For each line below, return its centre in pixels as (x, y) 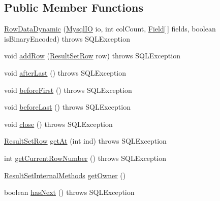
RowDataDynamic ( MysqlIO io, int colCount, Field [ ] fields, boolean (110, 29)
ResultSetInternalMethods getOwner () (65, 175)
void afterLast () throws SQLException (65, 72)
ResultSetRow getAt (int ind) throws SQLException (85, 141)
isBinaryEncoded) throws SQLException (67, 38)
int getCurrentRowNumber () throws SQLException (85, 158)
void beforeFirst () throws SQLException (68, 90)
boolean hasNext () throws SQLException (69, 192)
